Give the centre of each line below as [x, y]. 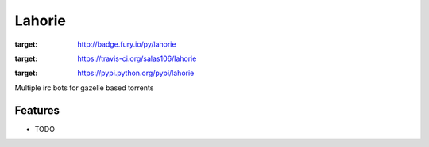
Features [37, 110]
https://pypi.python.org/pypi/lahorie [136, 73]
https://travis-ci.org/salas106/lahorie [137, 58]
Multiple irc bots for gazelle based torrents [84, 88]
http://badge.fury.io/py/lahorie [127, 44]
